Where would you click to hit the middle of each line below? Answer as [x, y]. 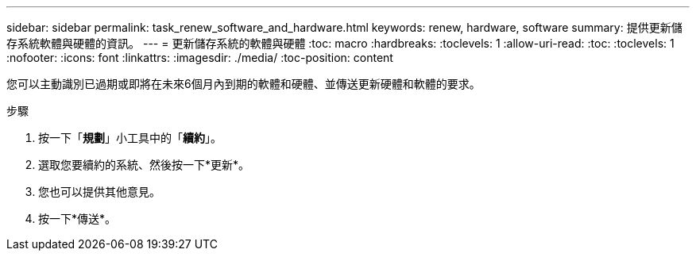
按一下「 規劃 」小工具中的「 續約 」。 [130, 138]
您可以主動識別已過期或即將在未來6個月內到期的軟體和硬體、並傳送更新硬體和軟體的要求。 [244, 84]
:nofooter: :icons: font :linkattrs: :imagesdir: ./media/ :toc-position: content [200, 58]
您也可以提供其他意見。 [99, 192]
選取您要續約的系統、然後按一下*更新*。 [144, 165]
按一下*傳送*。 [77, 219]
